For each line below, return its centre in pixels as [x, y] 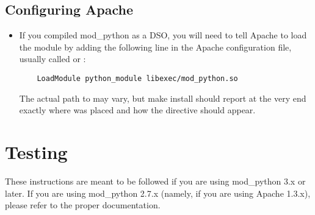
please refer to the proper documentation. [83, 205]
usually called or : [52, 59]
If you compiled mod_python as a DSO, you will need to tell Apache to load [163, 35]
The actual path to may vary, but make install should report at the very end [163, 98]
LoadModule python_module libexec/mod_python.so [137, 78]
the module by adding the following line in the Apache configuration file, [155, 47]
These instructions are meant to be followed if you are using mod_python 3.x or [155, 181]
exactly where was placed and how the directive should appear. [137, 110]
